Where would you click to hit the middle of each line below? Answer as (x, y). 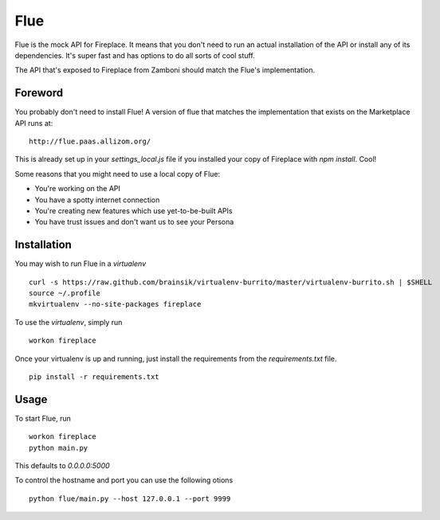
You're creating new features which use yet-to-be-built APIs (134, 210)
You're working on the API (78, 189)
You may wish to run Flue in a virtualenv (81, 264)
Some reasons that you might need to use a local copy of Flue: (118, 174)
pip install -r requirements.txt (94, 377)
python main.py (59, 448)
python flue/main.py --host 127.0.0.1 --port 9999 (130, 498)
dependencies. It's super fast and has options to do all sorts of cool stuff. (135, 55)
